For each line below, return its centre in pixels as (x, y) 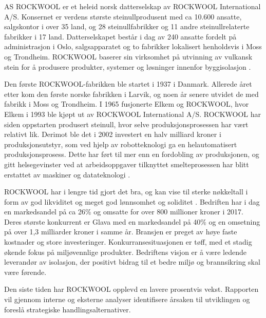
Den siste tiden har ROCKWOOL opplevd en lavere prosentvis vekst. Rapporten (131, 289)
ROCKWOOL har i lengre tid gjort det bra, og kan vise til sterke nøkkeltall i (126, 192)
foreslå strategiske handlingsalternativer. (68, 309)
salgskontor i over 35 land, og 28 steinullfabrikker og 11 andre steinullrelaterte (127, 26)
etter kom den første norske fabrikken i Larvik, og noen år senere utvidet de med (131, 94)
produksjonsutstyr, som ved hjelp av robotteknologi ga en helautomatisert (121, 144)
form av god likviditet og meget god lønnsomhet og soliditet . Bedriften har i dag (132, 201)
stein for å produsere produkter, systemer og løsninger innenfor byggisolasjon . (128, 66)
